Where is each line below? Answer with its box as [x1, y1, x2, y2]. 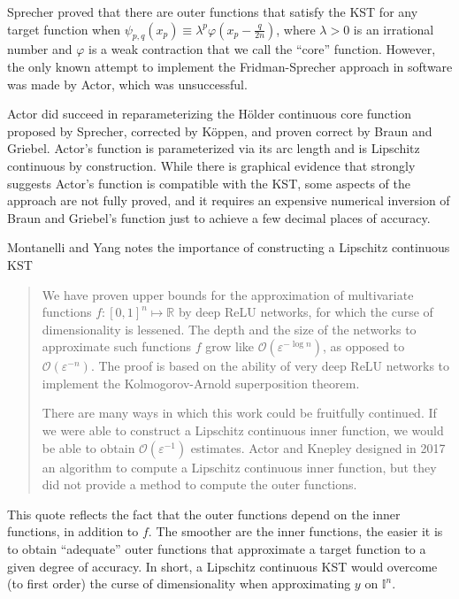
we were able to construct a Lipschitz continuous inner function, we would [42, 421, 444, 440]
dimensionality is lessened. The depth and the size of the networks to [42, 319, 417, 338]
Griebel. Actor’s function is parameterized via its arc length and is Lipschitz [7, 139, 420, 157]
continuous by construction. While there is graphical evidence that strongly [7, 156, 416, 174]
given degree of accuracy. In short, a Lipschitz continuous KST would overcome [7, 557, 438, 575]
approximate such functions [42, 337, 192, 356]
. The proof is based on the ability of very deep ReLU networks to [90, 357, 450, 375]
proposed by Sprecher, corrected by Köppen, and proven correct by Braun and [7, 121, 432, 140]
